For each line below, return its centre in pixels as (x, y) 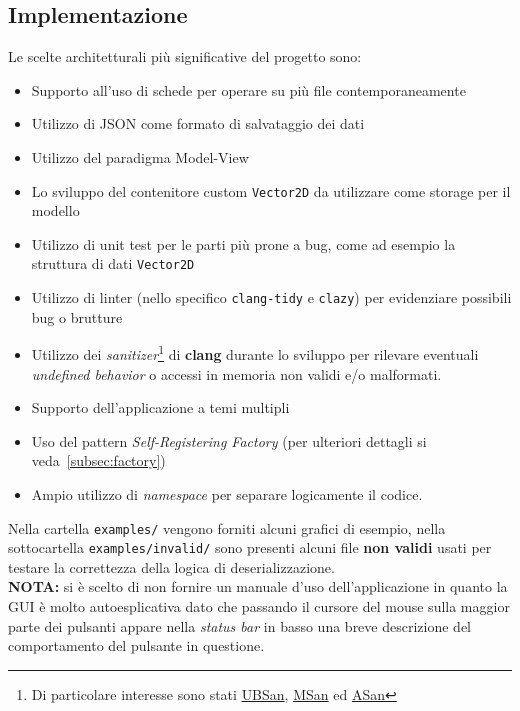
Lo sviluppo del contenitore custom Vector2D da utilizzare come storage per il (271, 190)
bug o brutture (77, 316)
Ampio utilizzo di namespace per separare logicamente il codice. (227, 493)
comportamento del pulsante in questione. (136, 645)
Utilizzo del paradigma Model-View (140, 156)
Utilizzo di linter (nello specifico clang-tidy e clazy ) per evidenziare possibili (271, 297)
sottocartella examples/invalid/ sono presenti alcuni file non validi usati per (250, 547)
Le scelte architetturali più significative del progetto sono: (185, 56)
